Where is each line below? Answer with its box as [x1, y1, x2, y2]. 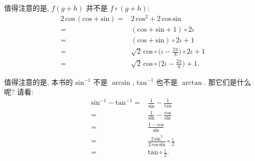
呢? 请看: [4, 86, 34, 97]
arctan [182, 79, 202, 86]
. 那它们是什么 [203, 76, 251, 87]
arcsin [111, 79, 130, 86]
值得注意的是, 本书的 [4, 76, 73, 87]
